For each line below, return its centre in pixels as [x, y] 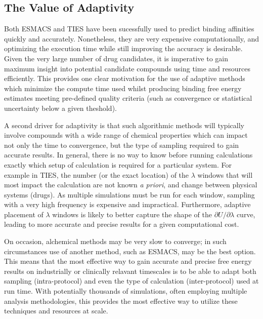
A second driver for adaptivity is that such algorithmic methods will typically [124, 125]
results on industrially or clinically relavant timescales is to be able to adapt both [130, 271]
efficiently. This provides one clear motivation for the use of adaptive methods [125, 78]
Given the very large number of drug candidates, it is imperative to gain [116, 58]
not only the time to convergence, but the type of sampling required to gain [122, 145]
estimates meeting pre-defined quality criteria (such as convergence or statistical [128, 98]
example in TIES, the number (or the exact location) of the [97, 174]
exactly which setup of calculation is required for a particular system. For [118, 164]
